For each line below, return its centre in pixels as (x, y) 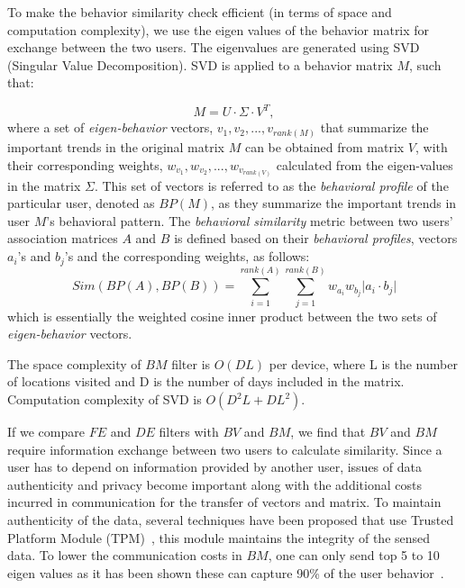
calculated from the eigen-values (365, 164)
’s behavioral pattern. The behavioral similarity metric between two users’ (250, 220)
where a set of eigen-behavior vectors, (110, 127)
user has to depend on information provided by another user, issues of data (214, 467)
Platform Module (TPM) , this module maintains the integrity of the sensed (219, 537)
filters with (189, 432)
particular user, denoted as (81, 203)
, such (425, 64)
